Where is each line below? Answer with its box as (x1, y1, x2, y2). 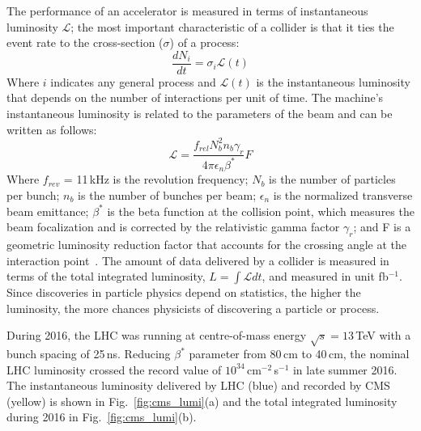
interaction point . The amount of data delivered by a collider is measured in (6, 251, 389, 268)
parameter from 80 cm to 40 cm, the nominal (189, 345, 410, 362)
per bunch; (6, 186, 60, 203)
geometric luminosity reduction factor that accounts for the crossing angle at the (6, 235, 406, 252)
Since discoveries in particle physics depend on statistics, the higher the (6, 284, 361, 301)
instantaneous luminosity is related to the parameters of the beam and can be (6, 105, 393, 122)
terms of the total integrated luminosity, (6, 268, 206, 285)
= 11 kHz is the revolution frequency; (63, 171, 249, 188)
